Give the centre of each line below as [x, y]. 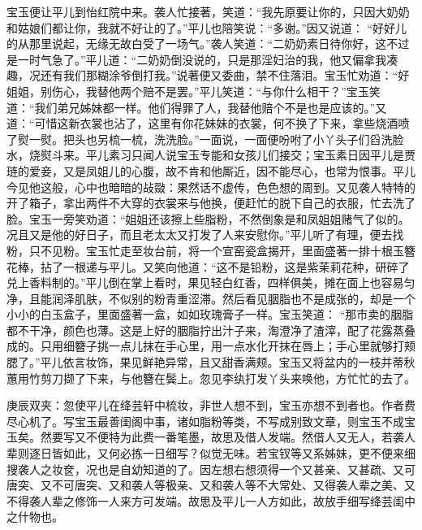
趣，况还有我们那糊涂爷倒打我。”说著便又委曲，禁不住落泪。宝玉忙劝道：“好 [208, 75]
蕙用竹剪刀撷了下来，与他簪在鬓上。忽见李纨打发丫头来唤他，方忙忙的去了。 [211, 378]
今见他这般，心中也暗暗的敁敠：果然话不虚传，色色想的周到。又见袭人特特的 [211, 187]
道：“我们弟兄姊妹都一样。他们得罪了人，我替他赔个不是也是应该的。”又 [197, 107]
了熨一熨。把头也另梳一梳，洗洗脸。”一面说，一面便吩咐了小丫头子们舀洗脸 [205, 139]
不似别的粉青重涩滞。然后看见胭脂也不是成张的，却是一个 [262, 298]
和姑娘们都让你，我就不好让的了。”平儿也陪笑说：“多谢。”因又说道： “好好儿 [207, 27]
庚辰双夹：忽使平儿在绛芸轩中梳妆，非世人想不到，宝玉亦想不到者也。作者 [205, 405]
